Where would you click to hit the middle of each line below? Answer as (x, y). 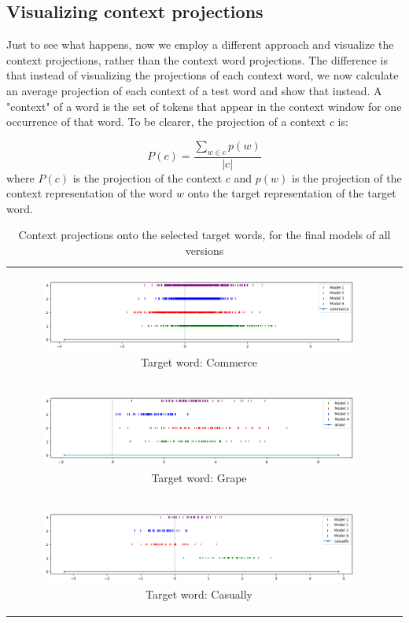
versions (204, 250)
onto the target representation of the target (292, 193)
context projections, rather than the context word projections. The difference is (197, 59)
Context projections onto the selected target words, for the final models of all (204, 235)
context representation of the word (90, 193)
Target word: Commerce (199, 361)
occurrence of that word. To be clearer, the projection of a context (166, 122)
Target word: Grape (199, 478)
